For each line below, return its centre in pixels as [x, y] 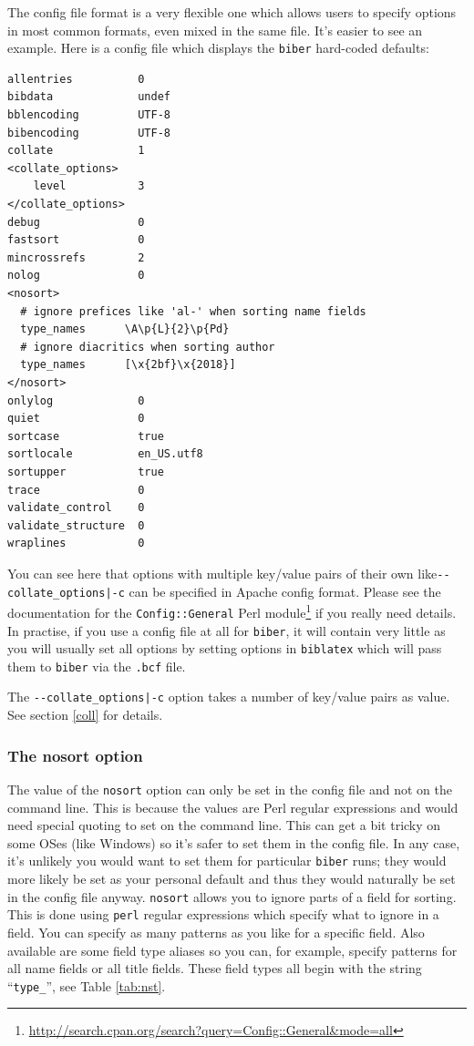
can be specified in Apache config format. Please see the [285, 591]
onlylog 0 [76, 400]
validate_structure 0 [76, 525]
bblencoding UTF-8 [89, 115]
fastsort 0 [76, 240]
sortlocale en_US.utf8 [105, 454]
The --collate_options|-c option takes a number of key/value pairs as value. [229, 697]
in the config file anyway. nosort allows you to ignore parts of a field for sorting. [232, 896]
